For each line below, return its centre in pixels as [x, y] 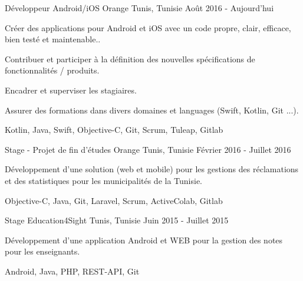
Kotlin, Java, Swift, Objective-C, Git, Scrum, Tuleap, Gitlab [114, 130]
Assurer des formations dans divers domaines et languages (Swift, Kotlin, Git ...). [152, 110]
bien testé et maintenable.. [53, 39]
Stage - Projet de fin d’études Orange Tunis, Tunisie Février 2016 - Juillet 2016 [148, 149]
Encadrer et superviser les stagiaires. [71, 90]
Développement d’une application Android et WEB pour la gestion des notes [144, 240]
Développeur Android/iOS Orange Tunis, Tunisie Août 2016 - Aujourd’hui [139, 8]
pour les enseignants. [42, 251]
